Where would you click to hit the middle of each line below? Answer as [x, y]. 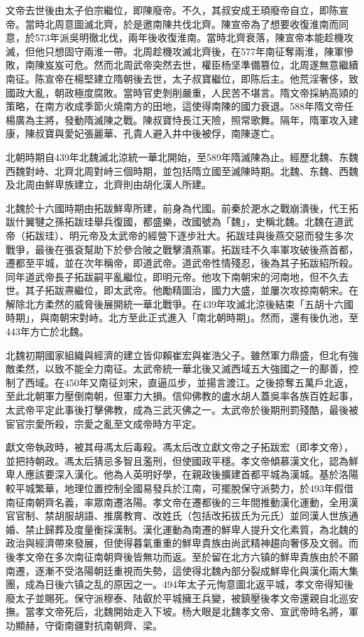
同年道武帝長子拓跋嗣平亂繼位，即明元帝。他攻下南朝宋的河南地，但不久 [172, 276]
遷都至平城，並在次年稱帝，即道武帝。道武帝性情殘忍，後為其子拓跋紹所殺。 [182, 263]
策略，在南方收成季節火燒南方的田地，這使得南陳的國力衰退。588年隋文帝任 [180, 106]
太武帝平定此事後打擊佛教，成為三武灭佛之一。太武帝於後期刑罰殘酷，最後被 [182, 410]
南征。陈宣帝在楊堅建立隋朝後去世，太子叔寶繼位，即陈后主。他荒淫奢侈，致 [182, 78]
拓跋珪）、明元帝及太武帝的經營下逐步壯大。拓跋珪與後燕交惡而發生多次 [189, 235]
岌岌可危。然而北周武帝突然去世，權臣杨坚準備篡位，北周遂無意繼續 [201, 65]
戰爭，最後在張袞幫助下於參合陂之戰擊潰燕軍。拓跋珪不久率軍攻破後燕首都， [182, 249]
